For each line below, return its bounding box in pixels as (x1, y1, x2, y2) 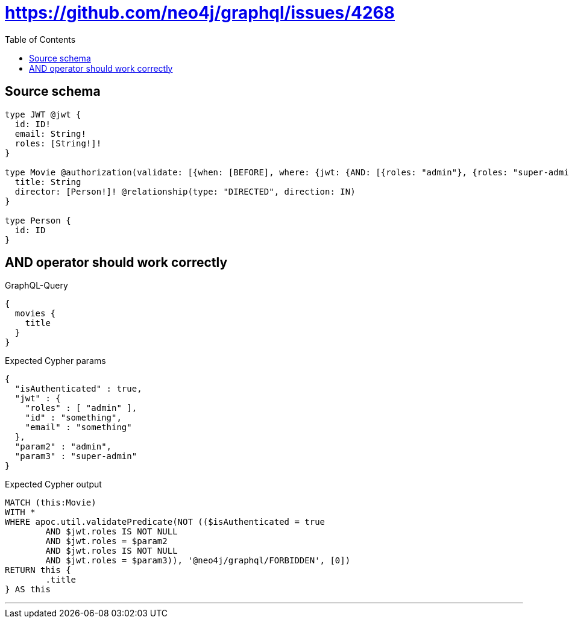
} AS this (5, 584, 51, 595)
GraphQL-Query (5, 280, 68, 291)
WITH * (5, 507, 36, 518)
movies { (14, 308, 56, 319)
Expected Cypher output (5, 479, 102, 490)
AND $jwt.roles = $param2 (45, 536, 168, 546)
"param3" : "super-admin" (14, 451, 137, 462)
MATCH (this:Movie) (5, 498, 96, 508)
